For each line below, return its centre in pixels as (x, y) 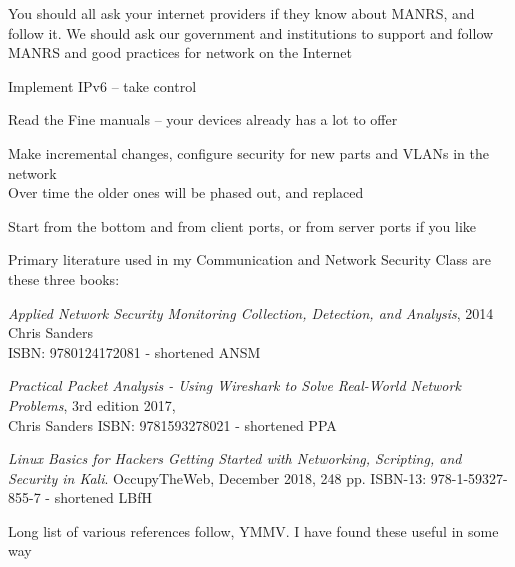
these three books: (64, 278)
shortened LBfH (103, 497)
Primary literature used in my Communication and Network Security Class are (249, 259)
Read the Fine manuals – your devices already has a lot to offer (203, 119)
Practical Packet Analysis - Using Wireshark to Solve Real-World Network (234, 385)
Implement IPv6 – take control (102, 85)
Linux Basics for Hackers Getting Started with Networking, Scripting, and (235, 458)
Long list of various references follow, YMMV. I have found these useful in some (253, 530)
